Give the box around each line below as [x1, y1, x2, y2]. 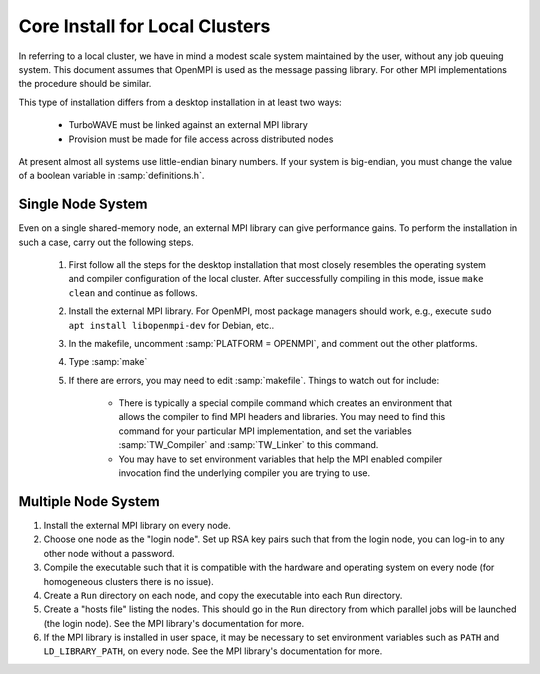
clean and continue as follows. [68, 286, 199, 299]
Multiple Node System [18, 493, 160, 510]
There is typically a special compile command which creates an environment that [118, 397, 453, 409]
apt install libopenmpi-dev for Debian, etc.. [68, 319, 275, 331]
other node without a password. [43, 547, 175, 559]
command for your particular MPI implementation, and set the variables [118, 425, 412, 437]
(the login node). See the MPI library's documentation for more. [43, 617, 305, 629]
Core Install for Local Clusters [18, 15, 271, 37]
